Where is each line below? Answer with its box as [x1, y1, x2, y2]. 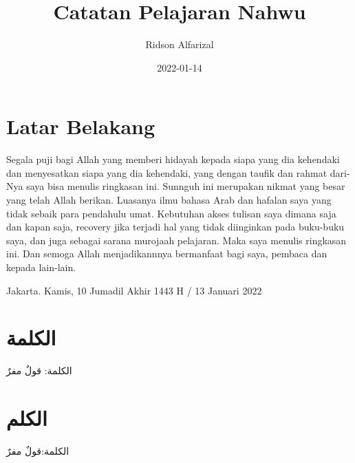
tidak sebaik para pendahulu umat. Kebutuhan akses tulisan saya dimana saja [6, 206, 336, 220]
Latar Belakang [6, 112, 155, 140]
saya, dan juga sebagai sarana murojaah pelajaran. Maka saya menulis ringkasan [6, 233, 347, 247]
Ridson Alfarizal [145, 37, 214, 52]
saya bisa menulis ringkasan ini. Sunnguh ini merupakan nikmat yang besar [26, 179, 345, 193]
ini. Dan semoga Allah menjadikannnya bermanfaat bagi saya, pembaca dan [6, 246, 327, 261]
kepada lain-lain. [6, 260, 76, 274]
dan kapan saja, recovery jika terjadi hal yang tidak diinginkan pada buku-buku [6, 219, 345, 234]
